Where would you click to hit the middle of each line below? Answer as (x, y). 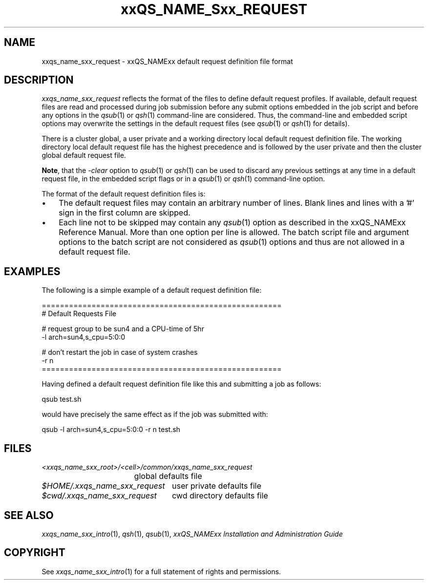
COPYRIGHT (35, 553)
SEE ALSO (29, 515)
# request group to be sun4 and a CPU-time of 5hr (123, 329)
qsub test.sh (62, 399)
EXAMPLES (32, 271)
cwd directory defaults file (220, 496)
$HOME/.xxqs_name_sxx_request (103, 486)
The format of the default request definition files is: (124, 194)
